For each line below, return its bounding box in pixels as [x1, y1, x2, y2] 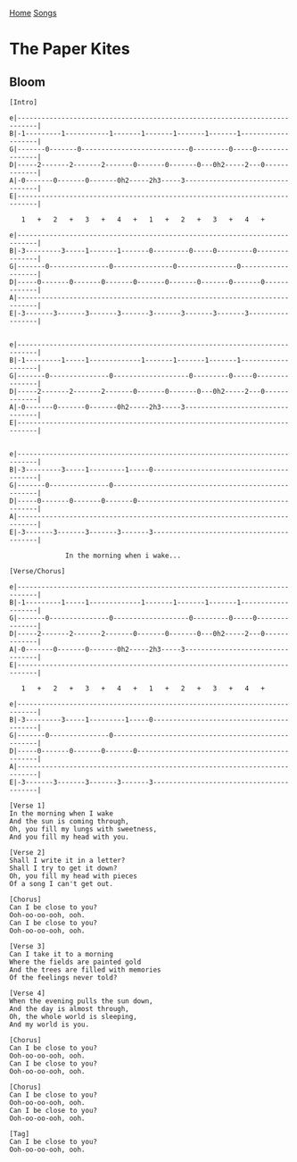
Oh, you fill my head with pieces [9, 872, 138, 881]
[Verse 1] [9, 801, 46, 810]
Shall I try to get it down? [9, 864, 118, 873]
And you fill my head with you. [9, 832, 129, 841]
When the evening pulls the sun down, [9, 997, 153, 1006]
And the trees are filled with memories [9, 966, 162, 974]
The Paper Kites [9, 39, 131, 59]
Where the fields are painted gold [9, 957, 142, 966]
